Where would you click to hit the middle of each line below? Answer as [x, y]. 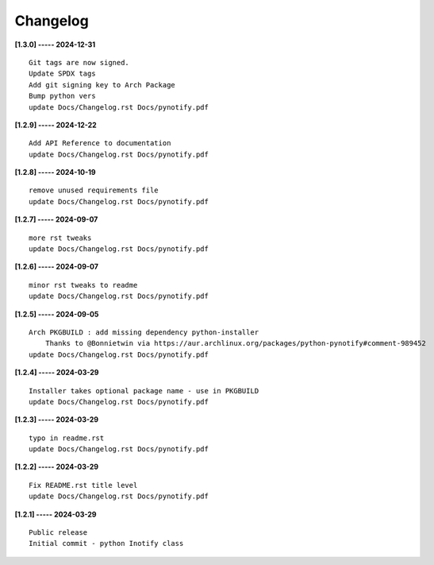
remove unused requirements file [94, 190]
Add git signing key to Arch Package [102, 85]
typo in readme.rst [67, 438]
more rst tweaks [60, 238]
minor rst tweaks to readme [83, 285]
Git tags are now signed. [79, 62]
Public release [58, 533]
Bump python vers [62, 96]
